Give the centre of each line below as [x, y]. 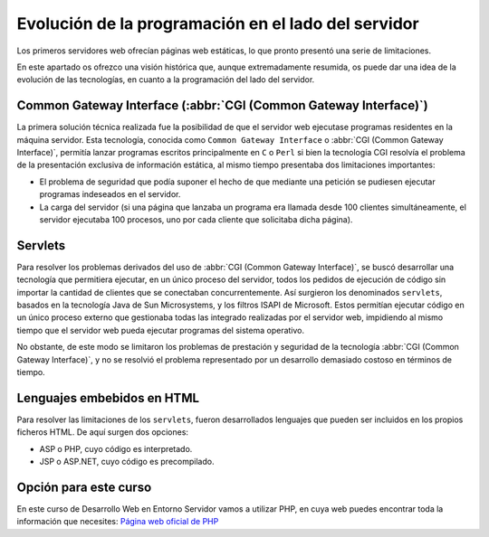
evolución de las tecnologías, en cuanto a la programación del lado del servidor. [166, 80]
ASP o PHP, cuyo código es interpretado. [116, 448]
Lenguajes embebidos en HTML [108, 398]
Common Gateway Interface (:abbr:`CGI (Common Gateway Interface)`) [223, 105]
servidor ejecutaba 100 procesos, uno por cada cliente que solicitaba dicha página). [196, 219]
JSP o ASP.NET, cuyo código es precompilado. [127, 462]
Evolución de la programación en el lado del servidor [218, 24]
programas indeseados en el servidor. [110, 194]
